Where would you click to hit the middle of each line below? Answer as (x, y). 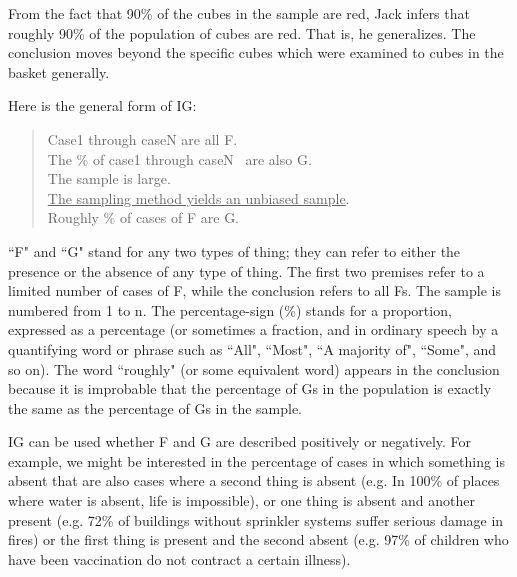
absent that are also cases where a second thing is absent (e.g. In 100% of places (254, 480)
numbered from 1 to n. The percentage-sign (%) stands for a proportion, (230, 309)
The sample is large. (109, 178)
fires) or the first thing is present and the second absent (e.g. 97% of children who (258, 539)
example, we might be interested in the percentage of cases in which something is (256, 460)
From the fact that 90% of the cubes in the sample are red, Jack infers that (239, 13)
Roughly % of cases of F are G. (143, 217)
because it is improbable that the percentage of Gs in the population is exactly (250, 388)
